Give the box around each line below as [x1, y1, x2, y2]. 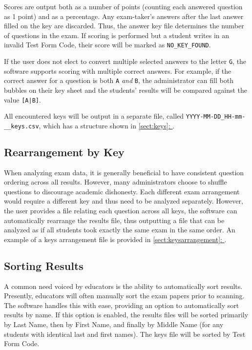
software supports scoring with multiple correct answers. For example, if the [4, 65, 231, 76]
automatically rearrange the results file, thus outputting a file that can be [4, 215, 225, 225]
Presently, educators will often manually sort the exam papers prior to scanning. [4, 290, 245, 301]
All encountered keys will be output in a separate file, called [4, 111, 184, 121]
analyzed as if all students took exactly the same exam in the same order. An [4, 225, 235, 235]
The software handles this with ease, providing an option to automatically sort [4, 300, 239, 310]
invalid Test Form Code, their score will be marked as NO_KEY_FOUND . [4, 40, 211, 50]
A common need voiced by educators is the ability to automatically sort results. [4, 281, 243, 291]
